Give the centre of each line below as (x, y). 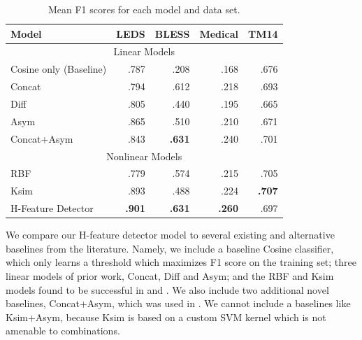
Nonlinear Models (144, 156)
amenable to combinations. (63, 331)
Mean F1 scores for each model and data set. (144, 9)
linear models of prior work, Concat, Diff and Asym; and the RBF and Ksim (170, 275)
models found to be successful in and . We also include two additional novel (167, 289)
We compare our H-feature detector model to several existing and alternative (170, 235)
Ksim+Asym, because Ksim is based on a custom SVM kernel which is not (166, 317)
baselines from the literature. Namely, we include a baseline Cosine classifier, (170, 248)
